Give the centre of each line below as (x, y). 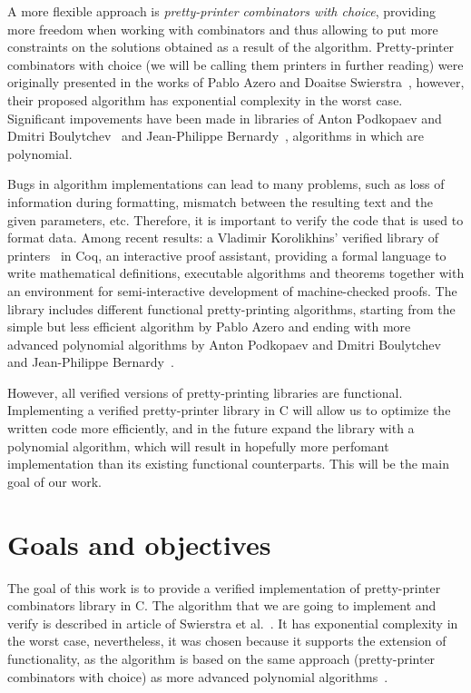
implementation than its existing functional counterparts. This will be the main (228, 464)
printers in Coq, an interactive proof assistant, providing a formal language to (227, 255)
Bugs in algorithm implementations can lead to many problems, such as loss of (226, 184)
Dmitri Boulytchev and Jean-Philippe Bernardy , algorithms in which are (216, 136)
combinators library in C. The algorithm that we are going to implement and (222, 605)
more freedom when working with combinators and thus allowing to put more (223, 29)
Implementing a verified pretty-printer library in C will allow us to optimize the (229, 410)
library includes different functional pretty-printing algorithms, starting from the (231, 308)
